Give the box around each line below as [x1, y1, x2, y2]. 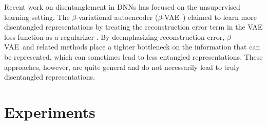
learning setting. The [4, 11, 70, 22]
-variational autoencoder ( [76, 11, 158, 22]
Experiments [4, 101, 96, 122]
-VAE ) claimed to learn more [162, 11, 257, 22]
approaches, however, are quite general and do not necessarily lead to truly [4, 61, 240, 72]
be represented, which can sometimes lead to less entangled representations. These [4, 51, 263, 62]
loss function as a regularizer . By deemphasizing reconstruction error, [4, 31, 225, 42]
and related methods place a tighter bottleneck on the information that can [22, 41, 260, 52]
